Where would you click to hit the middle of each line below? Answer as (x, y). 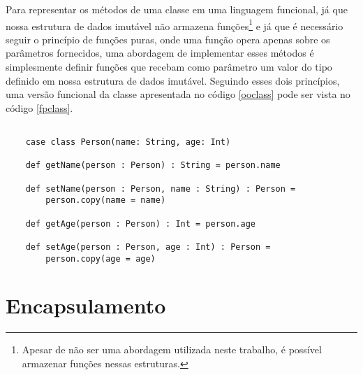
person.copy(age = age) (101, 259)
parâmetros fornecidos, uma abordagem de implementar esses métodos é (160, 53)
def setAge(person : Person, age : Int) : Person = (148, 247)
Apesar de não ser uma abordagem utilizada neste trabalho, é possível (172, 349)
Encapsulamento (86, 305)
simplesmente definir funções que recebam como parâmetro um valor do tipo (169, 67)
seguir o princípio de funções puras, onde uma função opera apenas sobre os (168, 39)
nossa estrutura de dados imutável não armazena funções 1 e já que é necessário (175, 24)
